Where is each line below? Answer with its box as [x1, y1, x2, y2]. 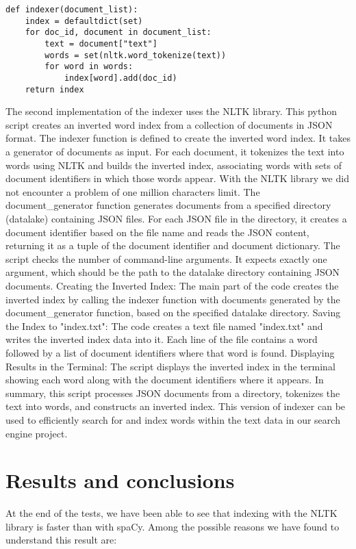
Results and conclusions [5, 466, 235, 494]
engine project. [5, 426, 68, 440]
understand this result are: [5, 533, 117, 547]
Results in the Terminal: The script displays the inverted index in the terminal [5, 359, 335, 373]
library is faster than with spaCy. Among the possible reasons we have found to [5, 519, 340, 533]
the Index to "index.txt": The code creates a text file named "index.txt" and [5, 318, 323, 333]
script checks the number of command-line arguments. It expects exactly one [5, 251, 327, 266]
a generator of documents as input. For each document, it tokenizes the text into [5, 144, 344, 159]
